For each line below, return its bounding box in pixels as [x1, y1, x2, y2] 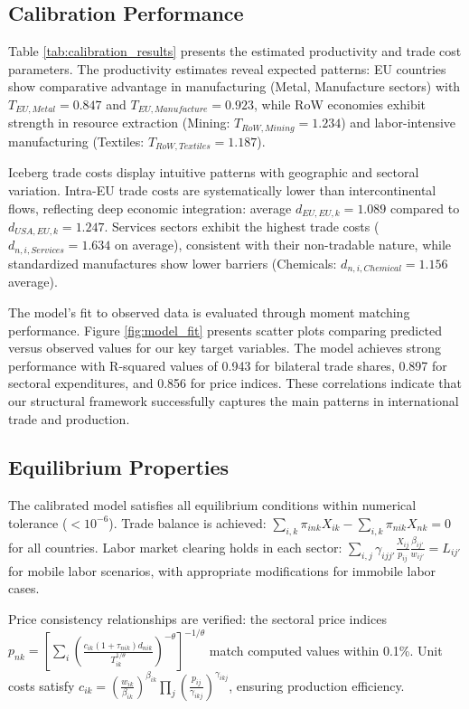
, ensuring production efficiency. [229, 676, 405, 695]
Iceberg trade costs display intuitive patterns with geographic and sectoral [8, 163, 419, 182]
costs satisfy [8, 676, 75, 695]
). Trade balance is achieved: [108, 513, 267, 532]
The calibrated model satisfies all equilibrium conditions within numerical [8, 496, 417, 515]
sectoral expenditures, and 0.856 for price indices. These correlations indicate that [8, 373, 462, 392]
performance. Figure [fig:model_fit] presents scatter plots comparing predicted [8, 320, 442, 339]
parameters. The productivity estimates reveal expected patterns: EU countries [8, 59, 446, 78]
